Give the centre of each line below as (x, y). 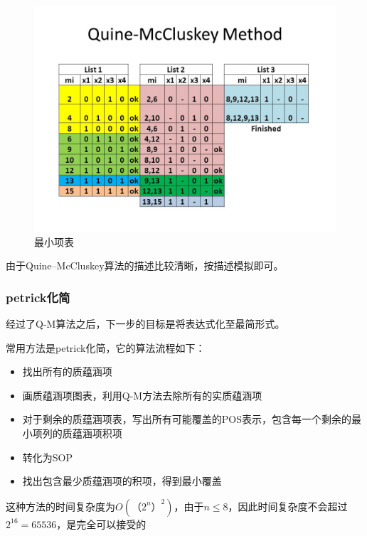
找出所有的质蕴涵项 (67, 371)
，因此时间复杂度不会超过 (288, 506)
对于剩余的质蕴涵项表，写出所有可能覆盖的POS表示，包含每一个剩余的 (187, 419)
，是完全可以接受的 (101, 524)
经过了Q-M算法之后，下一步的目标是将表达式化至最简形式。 (145, 323)
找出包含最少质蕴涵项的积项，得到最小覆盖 (122, 481)
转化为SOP (48, 457)
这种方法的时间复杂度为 (60, 506)
